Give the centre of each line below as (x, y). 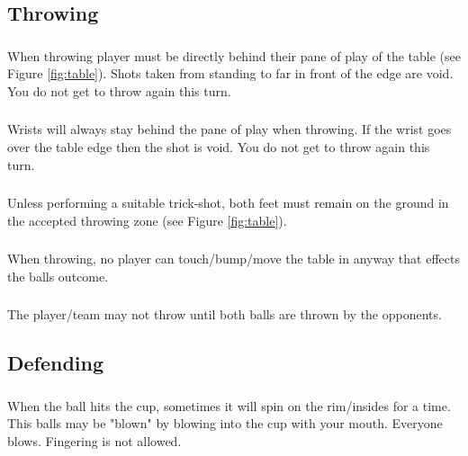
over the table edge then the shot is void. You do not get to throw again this (219, 147)
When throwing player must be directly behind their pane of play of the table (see (234, 55)
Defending (56, 363)
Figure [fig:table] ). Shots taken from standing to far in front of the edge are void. (230, 73)
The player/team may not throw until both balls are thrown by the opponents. (225, 314)
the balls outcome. (58, 276)
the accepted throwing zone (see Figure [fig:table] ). (147, 220)
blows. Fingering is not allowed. (94, 440)
